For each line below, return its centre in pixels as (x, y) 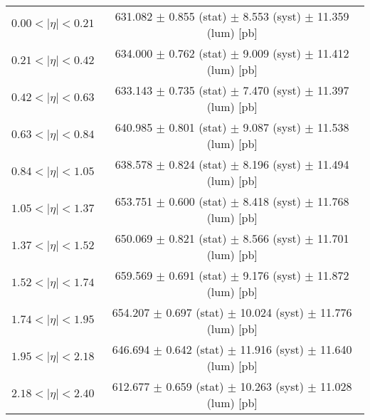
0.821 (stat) (198, 238)
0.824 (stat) (198, 164)
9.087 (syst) (272, 127)
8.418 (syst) (272, 201)
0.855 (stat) (198, 16)
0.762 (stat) (198, 53)
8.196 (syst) (272, 164)
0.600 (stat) (198, 201)
